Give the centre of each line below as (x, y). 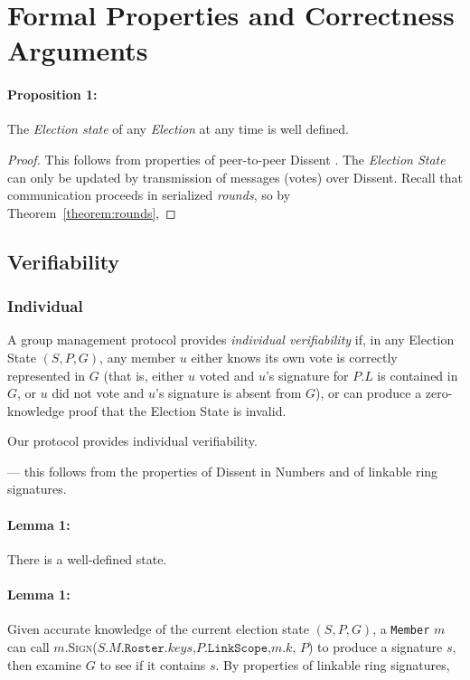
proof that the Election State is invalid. (177, 410)
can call (28, 646)
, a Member (401, 629)
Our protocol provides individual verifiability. (132, 441)
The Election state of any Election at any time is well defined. (178, 129)
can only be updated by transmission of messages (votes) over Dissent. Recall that (235, 177)
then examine (45, 664)
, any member (138, 357)
